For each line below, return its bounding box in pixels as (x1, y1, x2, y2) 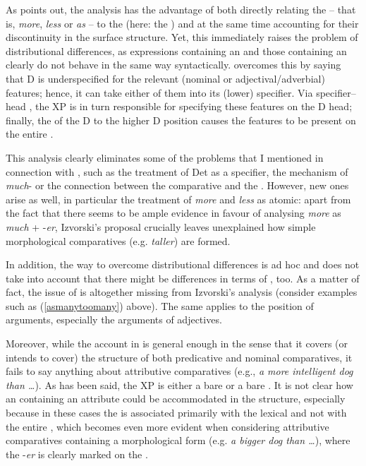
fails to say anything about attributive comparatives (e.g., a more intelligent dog (6, 364, 353, 378)
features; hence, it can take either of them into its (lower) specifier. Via (6, 85, 313, 100)
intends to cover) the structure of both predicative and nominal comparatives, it (6, 349, 353, 364)
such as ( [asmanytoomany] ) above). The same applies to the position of (6, 298, 314, 313)
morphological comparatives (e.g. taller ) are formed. (6, 233, 231, 248)
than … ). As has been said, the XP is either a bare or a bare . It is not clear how (6, 377, 353, 392)
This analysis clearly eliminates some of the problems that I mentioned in (6, 150, 324, 165)
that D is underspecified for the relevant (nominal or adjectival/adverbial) (6, 71, 325, 85)
